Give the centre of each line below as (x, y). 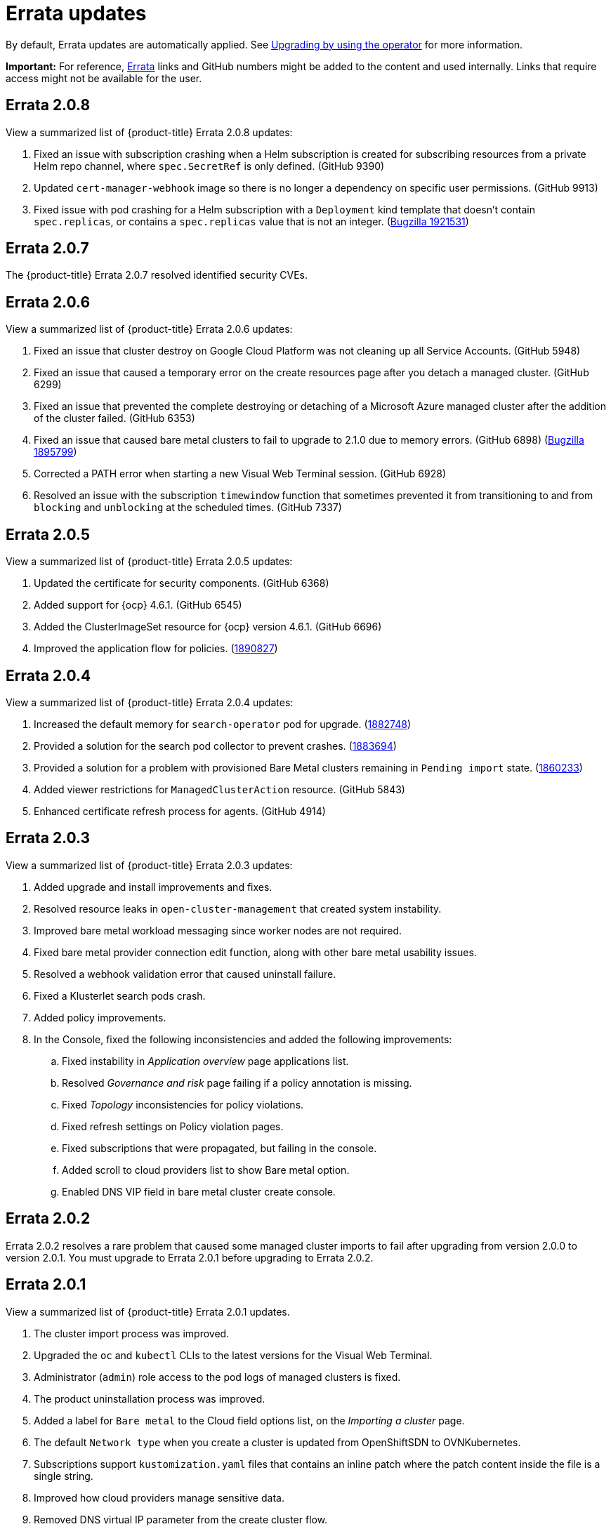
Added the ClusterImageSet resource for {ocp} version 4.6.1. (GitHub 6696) (208, 627)
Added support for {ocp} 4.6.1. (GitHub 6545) (138, 605)
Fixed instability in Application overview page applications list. (205, 1061)
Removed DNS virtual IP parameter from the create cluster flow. (181, 1519)
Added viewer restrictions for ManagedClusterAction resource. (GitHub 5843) (219, 789)
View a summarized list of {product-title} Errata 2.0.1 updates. (148, 1311)
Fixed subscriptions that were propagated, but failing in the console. (219, 1148)
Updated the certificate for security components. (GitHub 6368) (182, 583)
